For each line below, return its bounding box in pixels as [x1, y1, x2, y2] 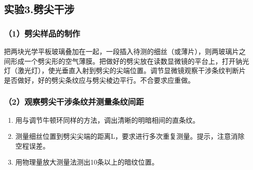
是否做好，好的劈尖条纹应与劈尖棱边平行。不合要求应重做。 [4, 75, 195, 85]
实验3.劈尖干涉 [4, 1, 74, 17]
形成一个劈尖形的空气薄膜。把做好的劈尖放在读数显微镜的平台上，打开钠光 [10, 56, 249, 66]
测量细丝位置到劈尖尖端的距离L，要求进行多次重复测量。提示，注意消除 [15, 131, 245, 141]
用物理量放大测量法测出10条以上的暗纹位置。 [15, 157, 159, 167]
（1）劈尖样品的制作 [4, 27, 80, 39]
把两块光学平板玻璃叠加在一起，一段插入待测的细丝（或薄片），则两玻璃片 [4, 46, 239, 56]
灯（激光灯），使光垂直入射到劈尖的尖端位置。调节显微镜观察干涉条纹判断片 [4, 65, 246, 76]
